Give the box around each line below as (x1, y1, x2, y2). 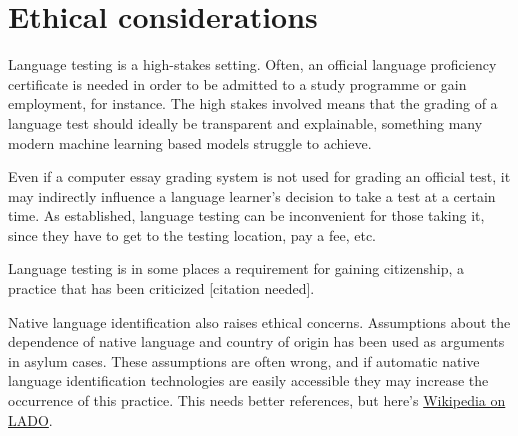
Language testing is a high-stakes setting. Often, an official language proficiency (8, 54, 497, 75)
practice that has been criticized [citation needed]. (8, 278, 315, 299)
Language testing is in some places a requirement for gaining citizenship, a (8, 258, 465, 279)
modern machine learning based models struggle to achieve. (8, 132, 372, 153)
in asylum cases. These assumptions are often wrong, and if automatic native (8, 350, 480, 371)
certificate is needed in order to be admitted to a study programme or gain (8, 73, 467, 94)
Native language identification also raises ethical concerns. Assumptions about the (8, 311, 511, 332)
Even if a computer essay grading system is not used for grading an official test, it (8, 166, 511, 187)
